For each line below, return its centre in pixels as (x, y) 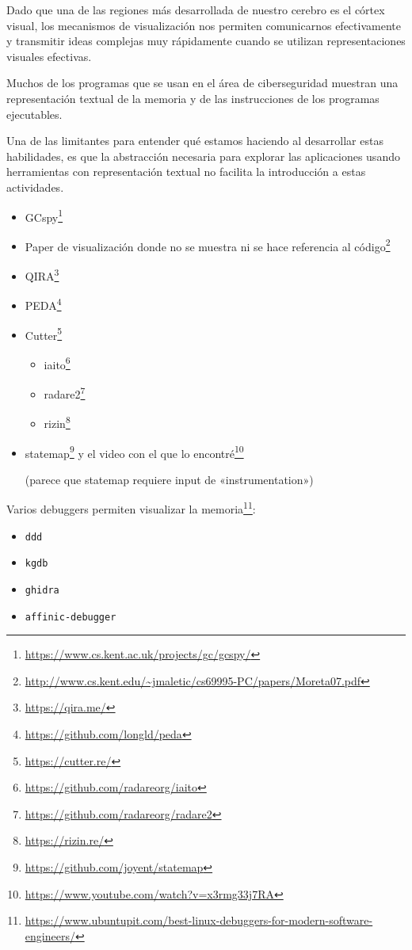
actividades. (35, 187)
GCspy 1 (44, 216)
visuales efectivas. (49, 56)
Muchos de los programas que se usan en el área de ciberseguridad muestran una (202, 83)
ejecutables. (34, 114)
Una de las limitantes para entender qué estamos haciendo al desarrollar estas (195, 141)
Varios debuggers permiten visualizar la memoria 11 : (131, 508)
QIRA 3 (42, 275)
